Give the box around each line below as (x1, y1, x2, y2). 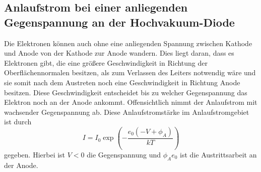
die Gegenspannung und (87, 149, 161, 159)
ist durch (4, 116, 32, 127)
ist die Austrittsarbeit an (180, 149, 257, 159)
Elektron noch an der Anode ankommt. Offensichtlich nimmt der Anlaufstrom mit (4, 97, 257, 107)
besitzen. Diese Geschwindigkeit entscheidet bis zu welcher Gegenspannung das (4, 87, 247, 97)
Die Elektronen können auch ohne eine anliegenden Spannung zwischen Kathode (4, 38, 252, 48)
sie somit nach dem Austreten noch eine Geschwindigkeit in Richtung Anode (4, 77, 240, 87)
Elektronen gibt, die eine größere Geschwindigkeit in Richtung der (4, 57, 208, 68)
